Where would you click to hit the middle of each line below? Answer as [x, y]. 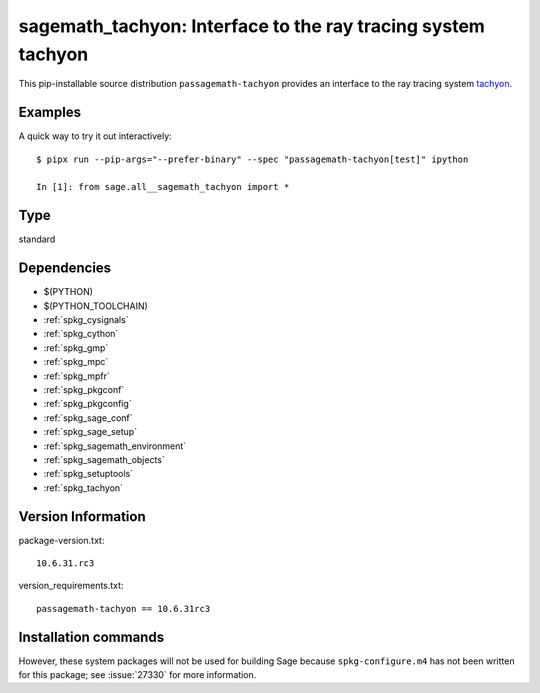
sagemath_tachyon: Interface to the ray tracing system [251, 26]
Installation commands [91, 636]
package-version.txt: [61, 540]
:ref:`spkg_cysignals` [86, 320]
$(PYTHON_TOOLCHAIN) [96, 306]
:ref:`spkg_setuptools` [88, 474]
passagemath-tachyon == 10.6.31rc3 [123, 608]
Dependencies [65, 268]
